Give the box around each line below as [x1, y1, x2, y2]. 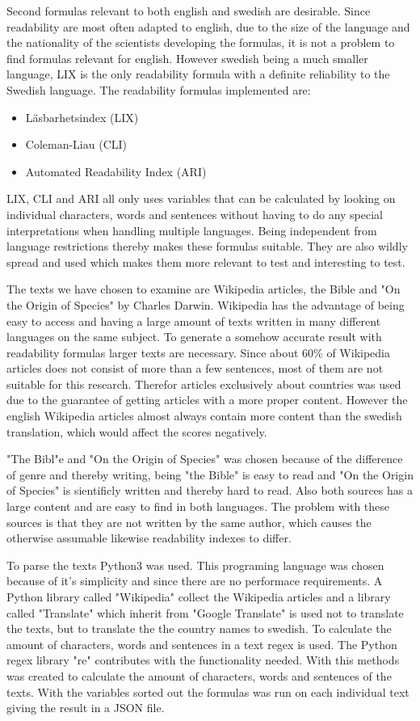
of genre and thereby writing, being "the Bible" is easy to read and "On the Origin [6, 466, 414, 483]
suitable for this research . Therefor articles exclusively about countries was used [6, 375, 401, 392]
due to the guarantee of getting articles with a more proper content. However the [6, 391, 408, 408]
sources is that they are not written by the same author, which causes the [6, 513, 372, 530]
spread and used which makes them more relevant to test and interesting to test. [6, 253, 405, 270]
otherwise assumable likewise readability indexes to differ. [6, 529, 292, 546]
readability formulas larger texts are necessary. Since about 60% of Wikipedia [6, 344, 391, 360]
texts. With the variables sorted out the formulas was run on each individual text [6, 683, 409, 700]
